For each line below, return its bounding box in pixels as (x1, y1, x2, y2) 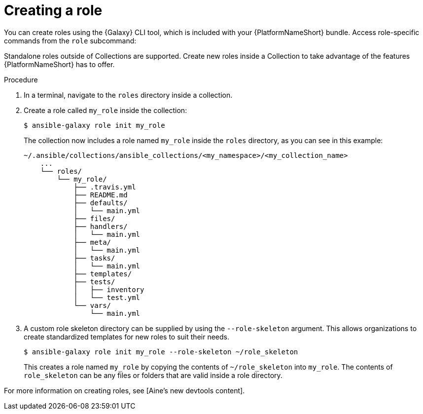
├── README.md (73, 190, 128, 199)
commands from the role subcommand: (4, 36, 137, 45)
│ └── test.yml (73, 293, 141, 301)
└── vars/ (73, 301, 111, 309)
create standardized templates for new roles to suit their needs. (24, 332, 229, 341)
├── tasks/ (73, 254, 115, 262)
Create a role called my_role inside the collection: (24, 106, 187, 114)
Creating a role (4, 2, 103, 19)
